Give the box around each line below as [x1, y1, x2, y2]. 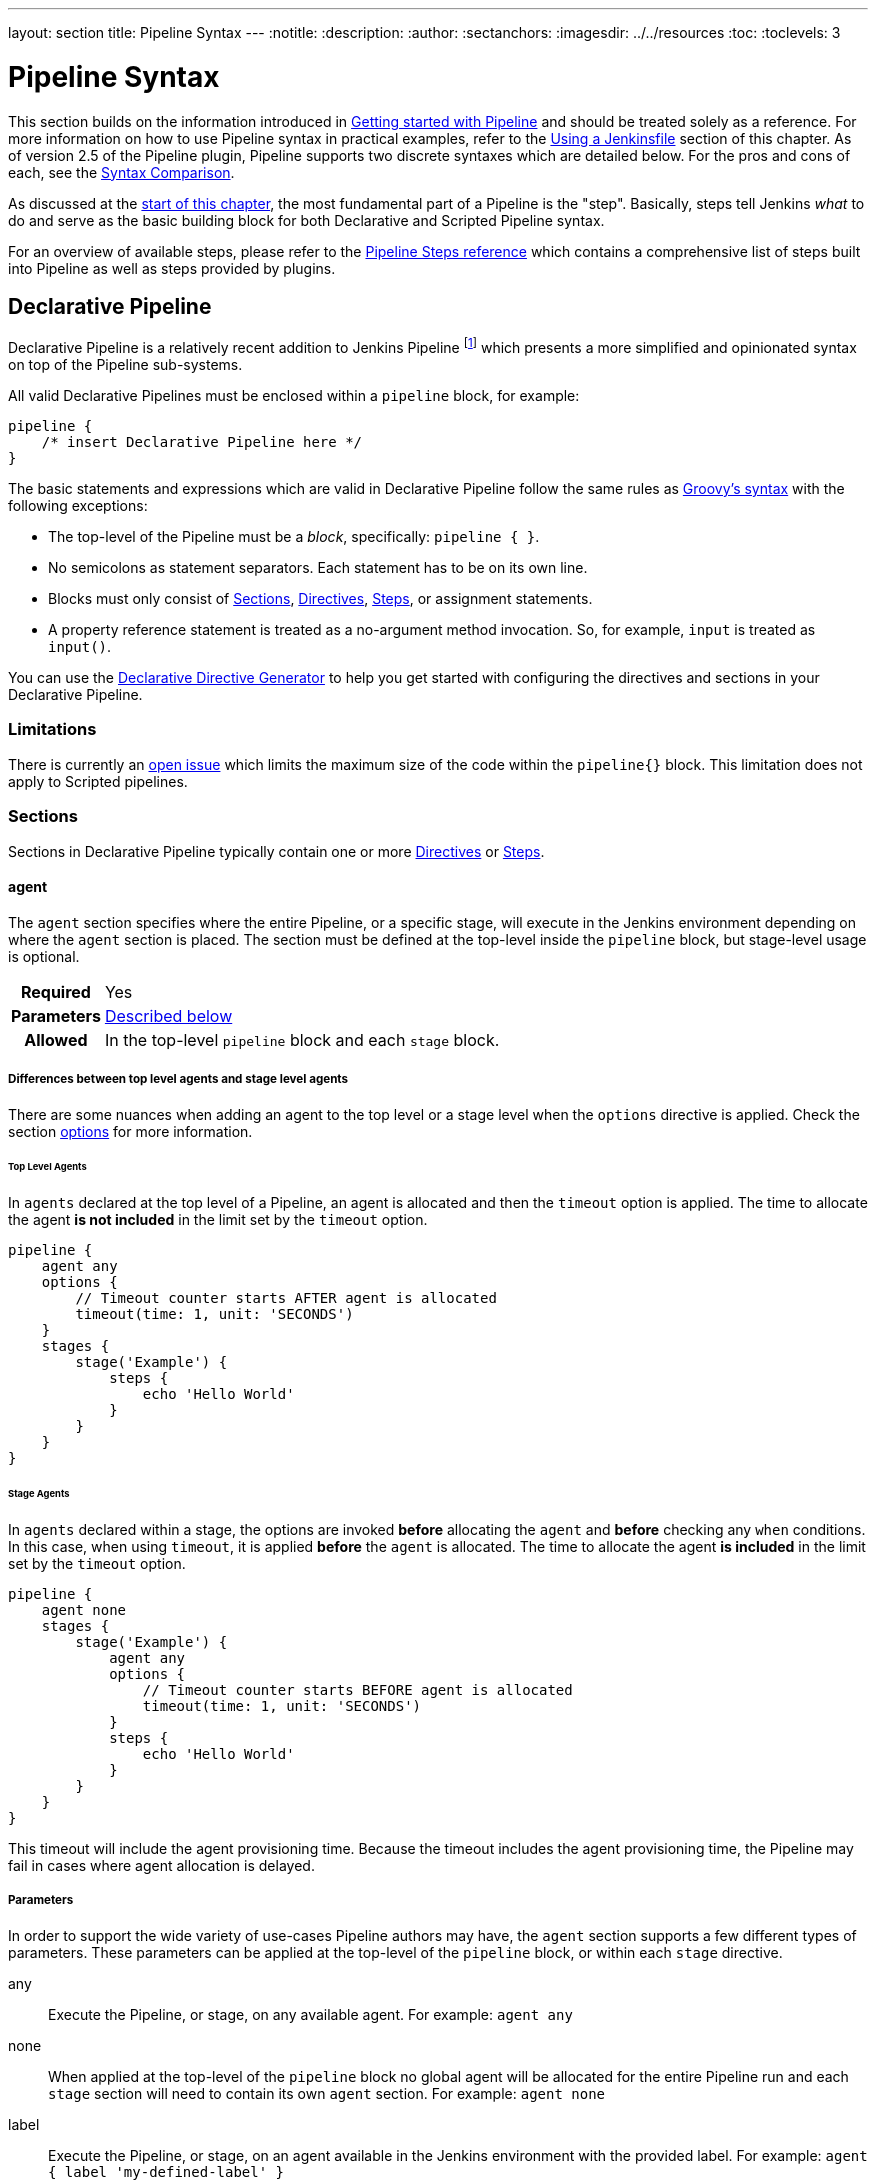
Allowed [24, 1029, 88, 1050]
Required [20, 981, 91, 1002]
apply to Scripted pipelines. [8, 772, 188, 790]
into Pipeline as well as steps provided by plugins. [8, 259, 336, 277]
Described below [104, 1005, 233, 1026]
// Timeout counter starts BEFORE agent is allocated [142, 1681, 573, 1698]
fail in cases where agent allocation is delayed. [8, 1856, 315, 1874]
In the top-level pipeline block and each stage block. [104, 1029, 500, 1050]
